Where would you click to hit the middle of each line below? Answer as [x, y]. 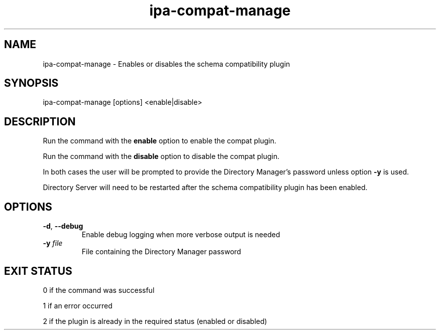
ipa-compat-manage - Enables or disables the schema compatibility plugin [167, 64]
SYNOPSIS [31, 83]
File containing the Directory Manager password [161, 252]
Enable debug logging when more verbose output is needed [181, 235]
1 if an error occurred [78, 305]
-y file [53, 243]
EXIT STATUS [38, 271]
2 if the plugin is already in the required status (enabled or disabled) [155, 321]
